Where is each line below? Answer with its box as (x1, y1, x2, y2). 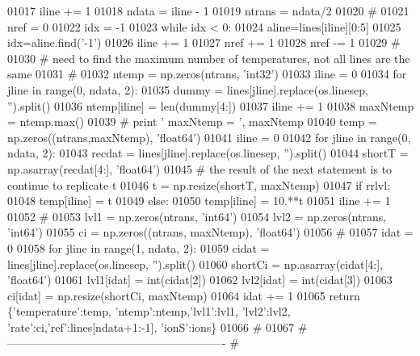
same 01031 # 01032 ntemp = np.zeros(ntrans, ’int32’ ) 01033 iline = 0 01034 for (7, 65, 407, 82)
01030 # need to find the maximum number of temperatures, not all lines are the (7, 49, 410, 66)
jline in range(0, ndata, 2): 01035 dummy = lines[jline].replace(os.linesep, (7, 81, 368, 98)
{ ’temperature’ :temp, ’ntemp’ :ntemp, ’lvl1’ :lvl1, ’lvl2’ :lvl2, (7, 303, 291, 320)
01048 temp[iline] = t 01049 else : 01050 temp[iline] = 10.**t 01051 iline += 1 (7, 192, 391, 209)
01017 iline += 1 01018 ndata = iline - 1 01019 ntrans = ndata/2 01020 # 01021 (7, 2, 409, 19)
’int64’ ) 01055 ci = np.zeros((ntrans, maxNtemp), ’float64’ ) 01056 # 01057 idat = (7, 224, 414, 241)
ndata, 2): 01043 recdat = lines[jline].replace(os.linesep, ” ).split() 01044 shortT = (7, 144, 409, 161)
